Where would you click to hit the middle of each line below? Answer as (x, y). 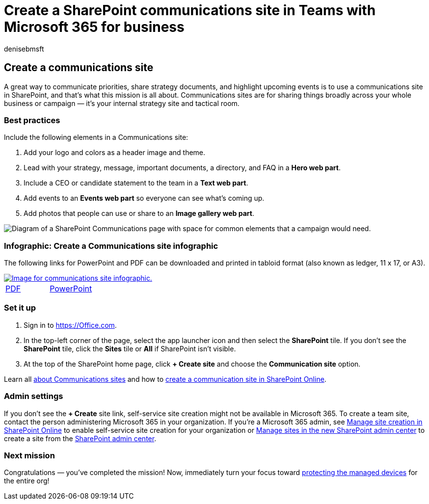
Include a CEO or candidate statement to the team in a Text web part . (136, 183)
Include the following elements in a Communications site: (96, 137)
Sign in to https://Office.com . (70, 325)
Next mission (29, 455)
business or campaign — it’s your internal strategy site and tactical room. (122, 103)
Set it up (20, 308)
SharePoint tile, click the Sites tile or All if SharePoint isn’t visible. (130, 348)
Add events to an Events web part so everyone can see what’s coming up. (144, 198)
